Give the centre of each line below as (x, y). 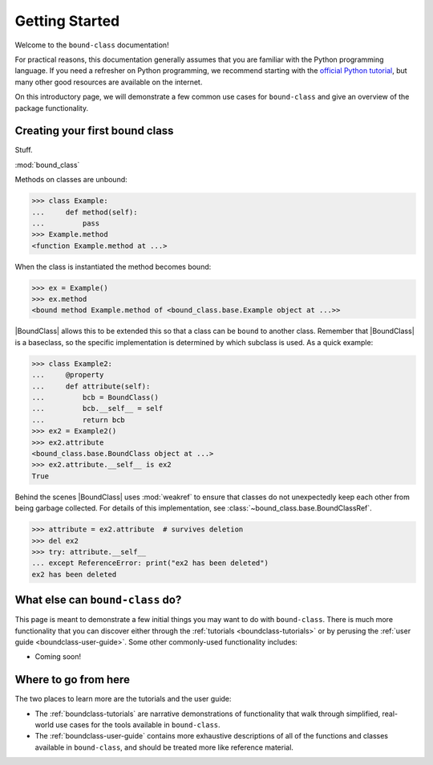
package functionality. (51, 108)
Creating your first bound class (94, 131)
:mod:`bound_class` (47, 165)
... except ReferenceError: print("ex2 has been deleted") (150, 563)
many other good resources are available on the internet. (109, 82)
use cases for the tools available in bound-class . (138, 725)
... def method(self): (85, 212)
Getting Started (67, 21)
